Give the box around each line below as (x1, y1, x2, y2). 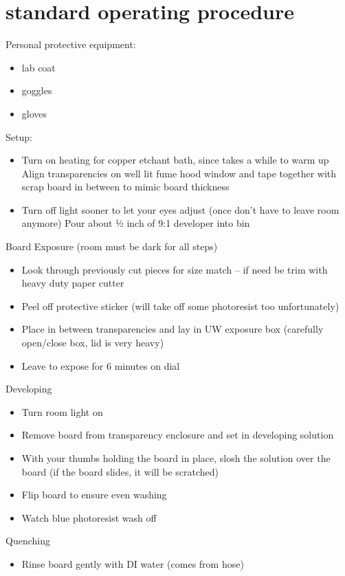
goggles (21, 83, 52, 98)
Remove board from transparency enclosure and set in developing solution (21, 428, 334, 442)
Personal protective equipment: (5, 37, 136, 52)
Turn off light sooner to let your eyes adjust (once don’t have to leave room (21, 202, 340, 217)
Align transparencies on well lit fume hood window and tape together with (21, 166, 337, 180)
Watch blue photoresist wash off (21, 510, 157, 524)
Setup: (5, 129, 32, 144)
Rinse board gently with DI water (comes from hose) (21, 556, 244, 571)
